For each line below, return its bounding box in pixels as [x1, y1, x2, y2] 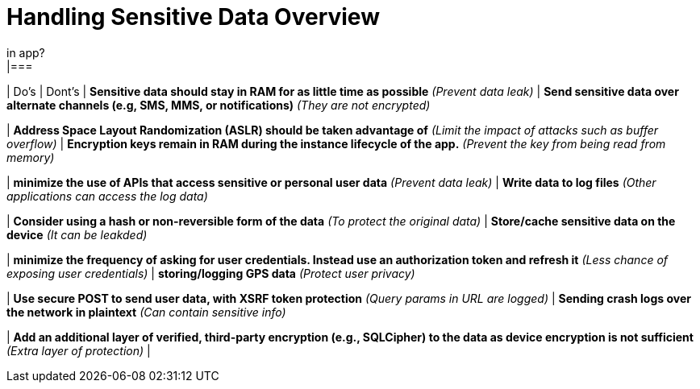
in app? [6, 45, 45, 60]
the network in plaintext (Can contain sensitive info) [6, 304, 286, 319]
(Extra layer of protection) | [6, 343, 151, 358]
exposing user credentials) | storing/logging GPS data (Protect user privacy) [6, 266, 415, 280]
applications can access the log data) [6, 188, 208, 203]
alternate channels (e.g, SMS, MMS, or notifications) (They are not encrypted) [6, 97, 431, 112]
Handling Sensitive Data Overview [6, 3, 380, 31]
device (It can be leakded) [6, 227, 148, 242]
